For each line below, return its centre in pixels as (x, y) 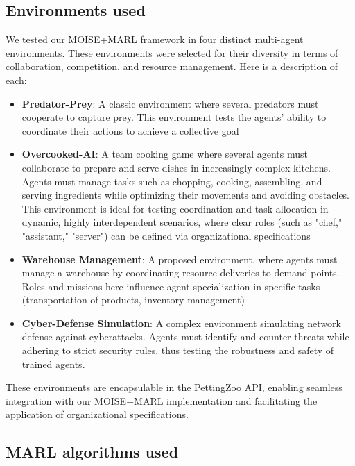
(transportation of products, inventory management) (133, 300)
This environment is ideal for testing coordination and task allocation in (175, 208)
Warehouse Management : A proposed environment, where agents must (180, 259)
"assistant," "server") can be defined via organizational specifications (166, 235)
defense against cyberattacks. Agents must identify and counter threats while (185, 336)
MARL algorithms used (92, 452)
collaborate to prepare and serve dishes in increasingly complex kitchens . (176, 167)
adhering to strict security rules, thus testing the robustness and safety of (178, 350)
